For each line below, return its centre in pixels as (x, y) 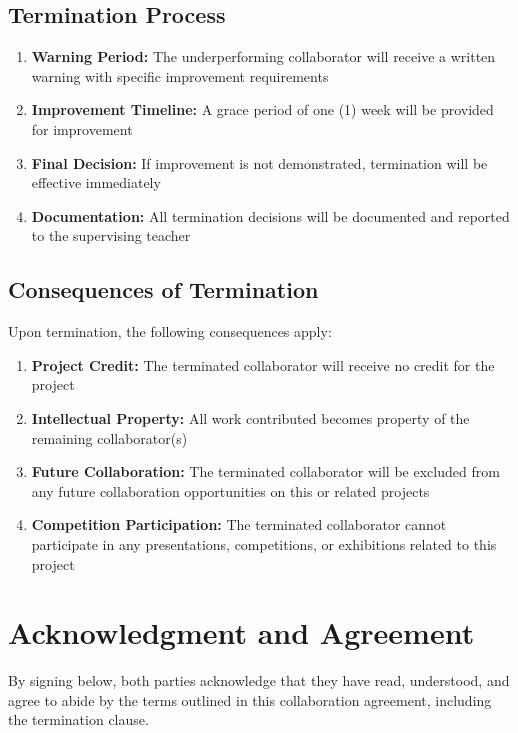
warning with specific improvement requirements (180, 75)
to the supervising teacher (111, 235)
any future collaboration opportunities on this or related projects (230, 490)
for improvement (82, 128)
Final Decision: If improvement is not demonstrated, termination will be (259, 162)
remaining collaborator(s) (109, 437)
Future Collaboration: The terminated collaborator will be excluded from (265, 471)
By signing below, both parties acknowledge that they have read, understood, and (259, 680)
